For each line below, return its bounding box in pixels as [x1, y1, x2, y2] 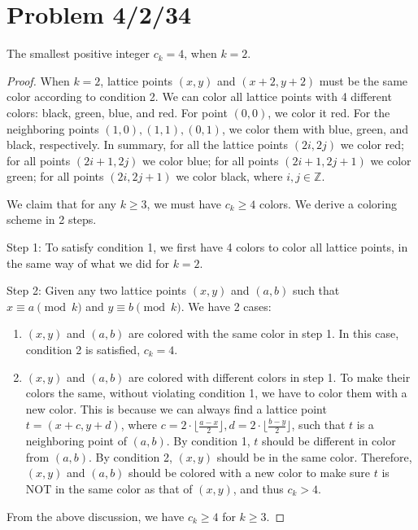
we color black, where [176, 168, 283, 185]
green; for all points [7, 168, 104, 185]
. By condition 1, [166, 432, 250, 449]
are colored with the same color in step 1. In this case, [128, 325, 399, 342]
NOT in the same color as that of [25, 480, 193, 497]
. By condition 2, [89, 448, 172, 465]
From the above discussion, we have [7, 507, 185, 524]
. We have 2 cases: [181, 297, 272, 314]
